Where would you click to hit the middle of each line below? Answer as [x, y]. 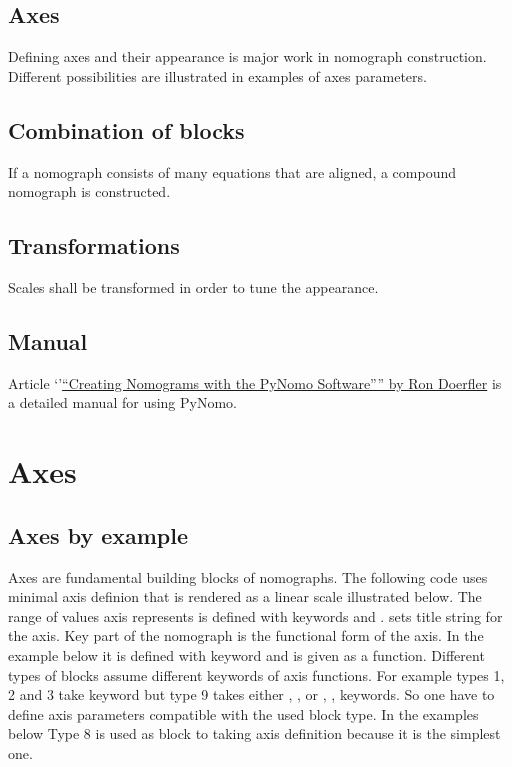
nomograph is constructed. [89, 191]
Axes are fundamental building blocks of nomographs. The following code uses [248, 576]
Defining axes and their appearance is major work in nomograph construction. [247, 56]
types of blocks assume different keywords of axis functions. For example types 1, [256, 674]
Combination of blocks [126, 129]
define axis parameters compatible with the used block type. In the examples [243, 713]
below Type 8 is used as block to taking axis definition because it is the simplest [254, 733]
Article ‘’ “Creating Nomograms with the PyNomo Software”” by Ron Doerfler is [255, 382]
